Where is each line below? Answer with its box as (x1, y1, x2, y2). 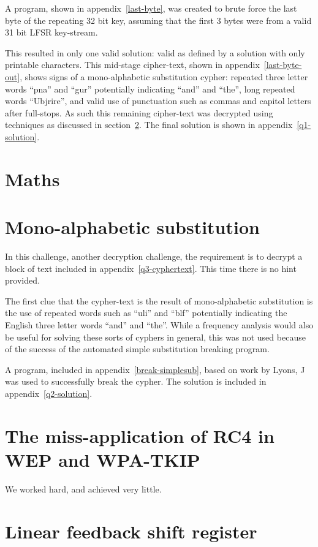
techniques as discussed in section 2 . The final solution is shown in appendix (5, 118, 293, 131)
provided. (5, 274, 40, 287)
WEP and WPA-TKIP (5, 447, 200, 472)
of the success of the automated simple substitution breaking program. (5, 342, 270, 355)
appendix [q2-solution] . (5, 387, 93, 399)
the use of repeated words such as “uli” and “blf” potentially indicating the (5, 306, 287, 319)
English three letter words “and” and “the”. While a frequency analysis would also (5, 319, 314, 331)
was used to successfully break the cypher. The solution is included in (5, 375, 267, 388)
